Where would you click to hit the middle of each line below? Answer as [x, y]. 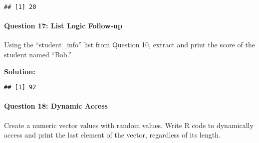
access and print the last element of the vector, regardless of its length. [112, 135]
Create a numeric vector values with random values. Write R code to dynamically [129, 125]
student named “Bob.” [38, 55]
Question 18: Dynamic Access [56, 106]
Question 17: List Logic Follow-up [63, 26]
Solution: [20, 71]
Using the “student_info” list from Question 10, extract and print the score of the [129, 45]
